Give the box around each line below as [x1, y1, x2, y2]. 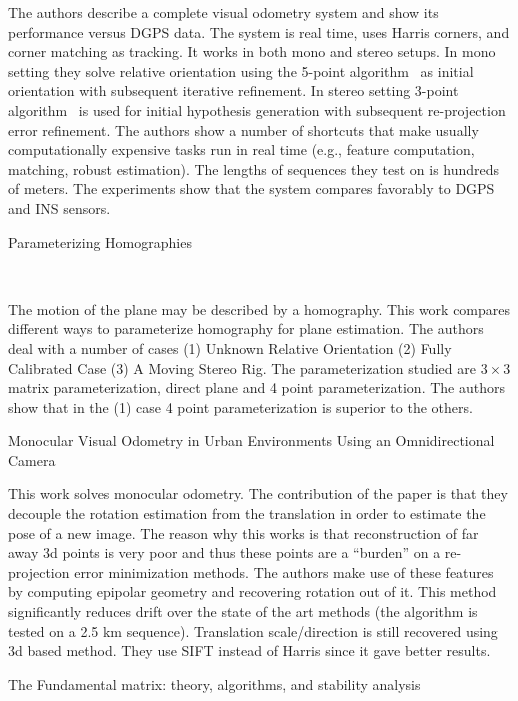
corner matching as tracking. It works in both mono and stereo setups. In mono [8, 41, 496, 62]
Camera [8, 449, 56, 470]
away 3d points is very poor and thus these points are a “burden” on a [8, 542, 441, 563]
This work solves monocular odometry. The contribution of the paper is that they [8, 483, 508, 504]
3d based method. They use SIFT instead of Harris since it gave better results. [8, 640, 491, 661]
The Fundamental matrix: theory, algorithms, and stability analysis [8, 673, 421, 694]
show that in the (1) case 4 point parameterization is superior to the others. [8, 396, 473, 417]
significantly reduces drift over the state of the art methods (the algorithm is [8, 601, 478, 622]
